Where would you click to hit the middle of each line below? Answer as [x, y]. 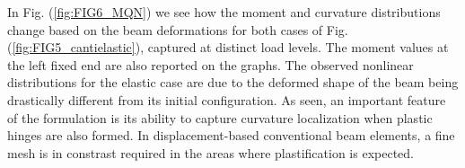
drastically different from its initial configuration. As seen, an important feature [227, 99]
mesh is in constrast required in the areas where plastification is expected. [211, 152]
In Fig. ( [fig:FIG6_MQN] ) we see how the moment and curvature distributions [224, 12]
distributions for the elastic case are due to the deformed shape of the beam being [233, 82]
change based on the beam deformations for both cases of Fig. [178, 29]
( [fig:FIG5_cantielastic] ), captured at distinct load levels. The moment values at [228, 47]
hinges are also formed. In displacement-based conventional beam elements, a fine [231, 135]
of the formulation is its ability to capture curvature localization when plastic [220, 117]
